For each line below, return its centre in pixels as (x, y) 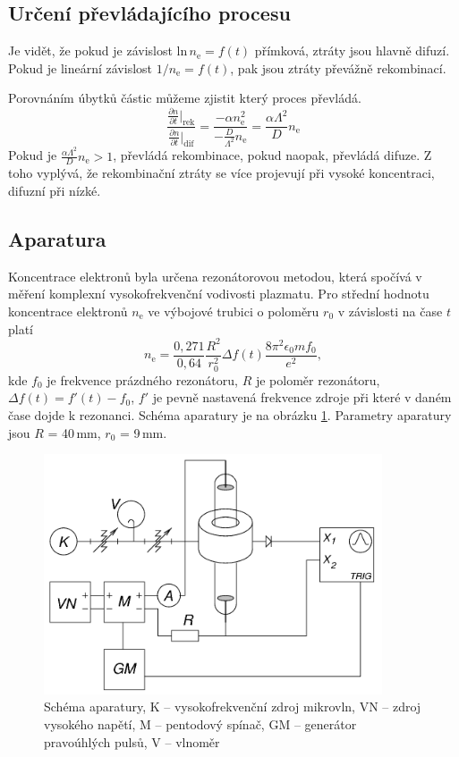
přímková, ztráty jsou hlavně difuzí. (352, 50)
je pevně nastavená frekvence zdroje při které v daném (302, 397)
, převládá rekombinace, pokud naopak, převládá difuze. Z (272, 155)
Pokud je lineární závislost (81, 67)
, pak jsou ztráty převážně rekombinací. (338, 67)
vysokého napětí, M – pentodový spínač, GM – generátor (200, 723)
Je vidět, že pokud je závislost (90, 50)
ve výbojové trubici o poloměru (234, 311)
